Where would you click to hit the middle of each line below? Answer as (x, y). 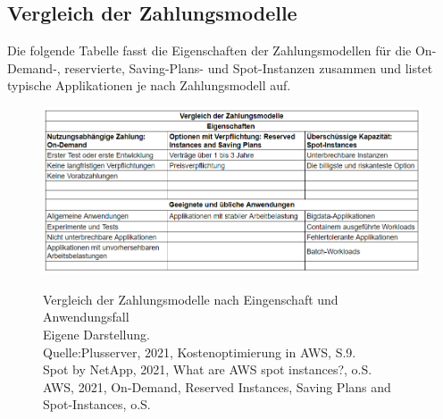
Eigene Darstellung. (96, 335)
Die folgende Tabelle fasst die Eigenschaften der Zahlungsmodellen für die (209, 50)
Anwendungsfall (86, 317)
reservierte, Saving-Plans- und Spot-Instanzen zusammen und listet (249, 67)
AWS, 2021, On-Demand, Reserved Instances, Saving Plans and (217, 386)
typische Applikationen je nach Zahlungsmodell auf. (149, 85)
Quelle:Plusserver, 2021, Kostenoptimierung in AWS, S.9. (200, 352)
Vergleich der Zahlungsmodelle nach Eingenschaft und (191, 299)
